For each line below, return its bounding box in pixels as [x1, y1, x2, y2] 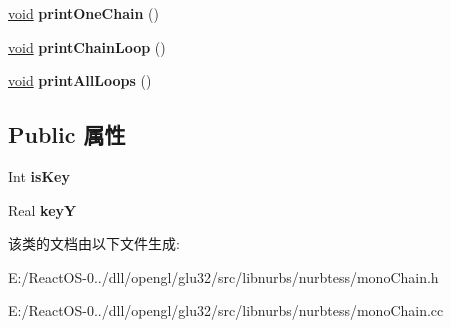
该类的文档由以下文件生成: [8, 233, 180, 254]
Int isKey [8, 165, 70, 186]
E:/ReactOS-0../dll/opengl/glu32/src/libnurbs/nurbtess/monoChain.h [8, 266, 439, 287]
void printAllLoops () [8, 70, 152, 91]
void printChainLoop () [8, 36, 166, 57]
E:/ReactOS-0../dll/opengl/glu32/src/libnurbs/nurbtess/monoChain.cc [8, 300, 444, 321]
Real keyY [8, 199, 77, 220]
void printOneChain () [8, 3, 159, 23]
